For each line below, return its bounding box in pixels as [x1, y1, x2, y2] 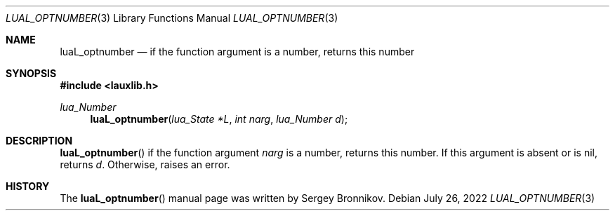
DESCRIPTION [6, 135, 73, 147]
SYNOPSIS [6, 67, 57, 79]
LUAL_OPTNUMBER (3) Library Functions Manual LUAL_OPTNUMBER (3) [6, 12, 338, 24]
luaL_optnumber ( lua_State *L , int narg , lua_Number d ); [90, 113, 348, 125]
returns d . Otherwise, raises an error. [60, 158, 230, 170]
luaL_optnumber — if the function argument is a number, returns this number [60, 46, 415, 58]
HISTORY [6, 180, 50, 192]
